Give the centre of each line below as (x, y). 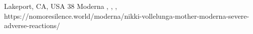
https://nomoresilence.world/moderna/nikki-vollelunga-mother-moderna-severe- (127, 16)
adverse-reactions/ (32, 25)
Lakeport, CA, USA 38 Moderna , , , (61, 6)
